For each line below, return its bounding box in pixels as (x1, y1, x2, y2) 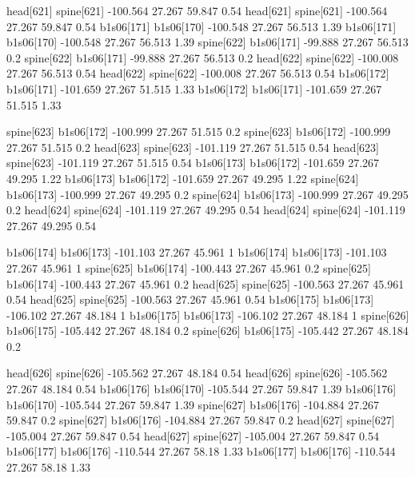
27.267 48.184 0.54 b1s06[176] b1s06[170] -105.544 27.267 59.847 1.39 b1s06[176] (6, 380, 397, 397)
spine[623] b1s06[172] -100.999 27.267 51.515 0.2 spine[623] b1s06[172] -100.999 (6, 123, 391, 140)
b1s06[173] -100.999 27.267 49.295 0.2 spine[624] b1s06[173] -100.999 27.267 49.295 (6, 185, 409, 202)
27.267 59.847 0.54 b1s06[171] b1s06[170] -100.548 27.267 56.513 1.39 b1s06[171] (6, 18, 397, 34)
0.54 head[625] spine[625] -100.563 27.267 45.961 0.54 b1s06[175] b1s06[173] (6, 291, 374, 308)
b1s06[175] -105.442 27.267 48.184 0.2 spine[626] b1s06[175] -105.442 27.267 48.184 (6, 322, 409, 339)
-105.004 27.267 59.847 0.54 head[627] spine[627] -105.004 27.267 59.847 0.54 (6, 427, 379, 444)
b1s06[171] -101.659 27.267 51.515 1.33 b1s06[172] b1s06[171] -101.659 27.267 (6, 80, 382, 97)
